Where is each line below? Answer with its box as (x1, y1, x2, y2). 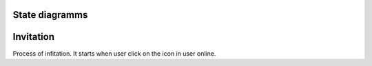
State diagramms (12, 9, 88, 21)
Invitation (12, 31, 55, 43)
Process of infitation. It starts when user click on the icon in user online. (12, 49, 216, 58)
